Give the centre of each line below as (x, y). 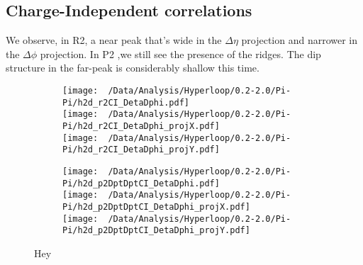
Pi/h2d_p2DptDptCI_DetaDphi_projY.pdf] (156, 231)
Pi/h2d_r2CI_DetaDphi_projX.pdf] (141, 126)
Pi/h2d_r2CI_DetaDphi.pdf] (126, 102)
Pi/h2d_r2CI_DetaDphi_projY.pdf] (141, 150)
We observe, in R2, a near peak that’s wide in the (114, 40)
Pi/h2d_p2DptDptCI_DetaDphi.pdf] (141, 183)
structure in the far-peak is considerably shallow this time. (133, 68)
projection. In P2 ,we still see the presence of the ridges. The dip (180, 53)
